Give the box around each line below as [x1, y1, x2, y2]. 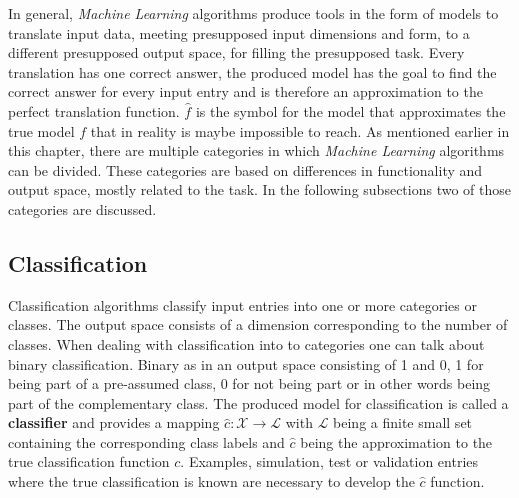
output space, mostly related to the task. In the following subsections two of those [8, 179, 511, 200]
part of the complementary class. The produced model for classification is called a [8, 392, 509, 413]
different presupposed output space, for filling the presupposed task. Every [8, 42, 465, 63]
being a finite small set [333, 412, 473, 433]
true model [8, 120, 75, 141]
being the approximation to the [300, 431, 493, 452]
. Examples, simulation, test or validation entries [180, 451, 479, 472]
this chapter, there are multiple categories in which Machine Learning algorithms [8, 140, 505, 161]
